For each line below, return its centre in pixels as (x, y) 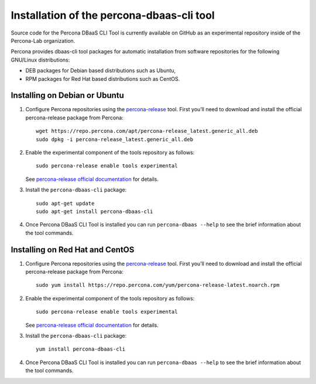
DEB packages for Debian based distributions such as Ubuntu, (101, 71)
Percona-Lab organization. (43, 40)
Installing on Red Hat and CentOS (73, 250)
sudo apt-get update (65, 203)
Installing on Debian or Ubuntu (67, 96)
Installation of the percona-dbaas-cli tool (113, 15)
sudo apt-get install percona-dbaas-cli (95, 211)
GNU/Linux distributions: (40, 60)
